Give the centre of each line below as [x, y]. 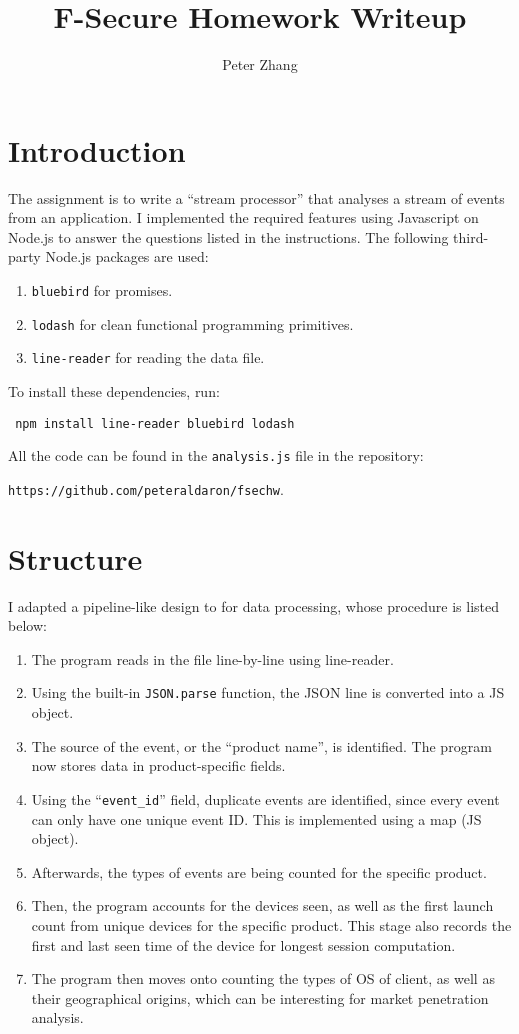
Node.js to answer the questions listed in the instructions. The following [228, 236]
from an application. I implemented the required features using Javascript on [243, 217]
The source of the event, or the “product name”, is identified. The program [261, 745]
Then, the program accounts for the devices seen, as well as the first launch [262, 905]
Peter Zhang [260, 64]
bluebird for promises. [102, 290]
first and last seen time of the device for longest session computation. [243, 944]
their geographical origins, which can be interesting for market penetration [260, 997]
